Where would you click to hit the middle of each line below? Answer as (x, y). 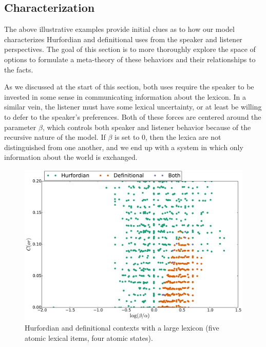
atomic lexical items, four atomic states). (89, 337)
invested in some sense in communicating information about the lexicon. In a (125, 96)
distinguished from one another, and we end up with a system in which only (124, 147)
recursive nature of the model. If (55, 137)
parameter (20, 127)
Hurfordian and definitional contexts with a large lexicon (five (122, 328)
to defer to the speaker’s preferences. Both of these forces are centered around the (133, 116)
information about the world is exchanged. (71, 157)
